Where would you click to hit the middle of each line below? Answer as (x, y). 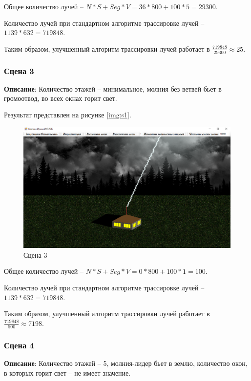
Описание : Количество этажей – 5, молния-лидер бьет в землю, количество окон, (126, 363)
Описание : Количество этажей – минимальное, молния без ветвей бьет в (113, 88)
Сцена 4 (19, 345)
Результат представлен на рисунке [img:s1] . (68, 115)
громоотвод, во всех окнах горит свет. (61, 98)
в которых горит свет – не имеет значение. (67, 372)
